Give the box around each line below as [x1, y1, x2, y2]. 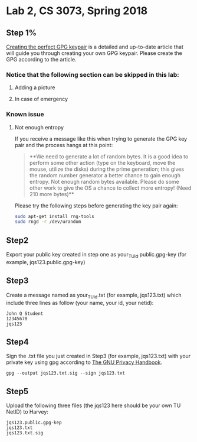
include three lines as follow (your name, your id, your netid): [6, 299, 154, 306]
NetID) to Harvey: [6, 408, 49, 415]
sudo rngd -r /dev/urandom [14, 219, 81, 225]
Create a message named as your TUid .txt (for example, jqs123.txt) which [6, 291, 182, 300]
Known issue [6, 110, 44, 119]
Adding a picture [14, 84, 55, 91]
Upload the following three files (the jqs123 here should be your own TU [6, 402, 181, 409]
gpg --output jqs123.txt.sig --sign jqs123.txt [6, 370, 126, 376]
